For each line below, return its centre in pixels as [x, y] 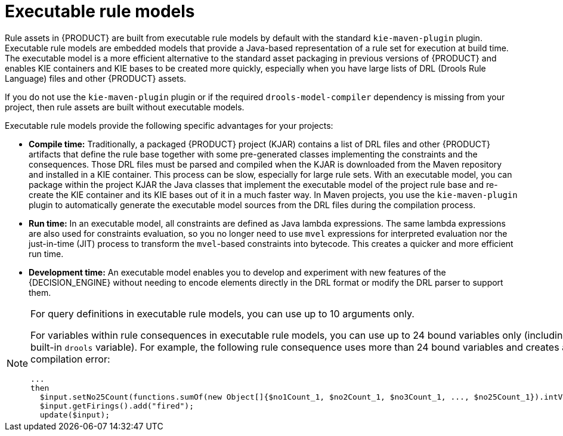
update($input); [75, 415]
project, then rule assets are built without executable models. [125, 107]
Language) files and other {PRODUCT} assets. [96, 78]
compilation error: [70, 359]
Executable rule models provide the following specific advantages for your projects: [169, 125]
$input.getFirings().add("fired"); [117, 406]
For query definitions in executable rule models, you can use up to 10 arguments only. [222, 313]
